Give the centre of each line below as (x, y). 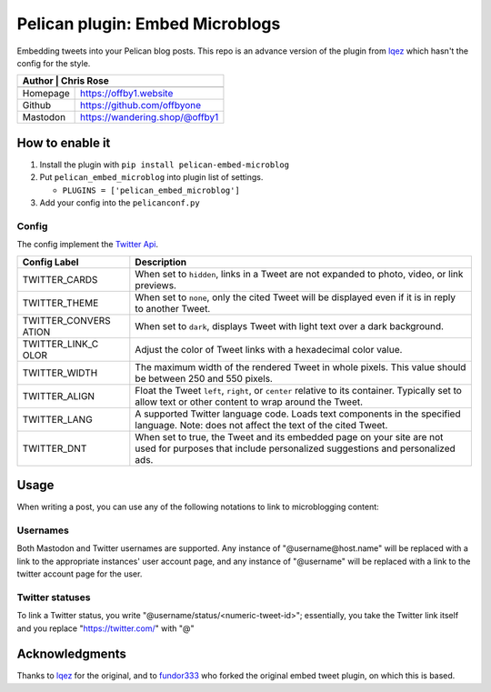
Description (161, 262)
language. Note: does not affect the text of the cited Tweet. (261, 425)
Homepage (46, 94)
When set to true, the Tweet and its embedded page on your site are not (289, 436)
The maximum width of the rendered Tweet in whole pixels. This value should (301, 366)
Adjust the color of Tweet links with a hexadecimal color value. (269, 349)
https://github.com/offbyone (141, 105)
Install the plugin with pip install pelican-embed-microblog (165, 165)
